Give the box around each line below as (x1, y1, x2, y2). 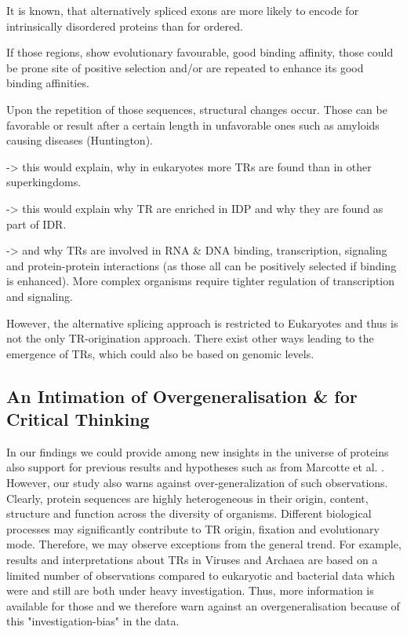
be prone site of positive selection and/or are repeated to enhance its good (6, 59, 364, 75)
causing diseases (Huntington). (6, 132, 153, 148)
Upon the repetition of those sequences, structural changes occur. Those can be (6, 101, 387, 117)
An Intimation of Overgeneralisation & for (6, 383, 358, 408)
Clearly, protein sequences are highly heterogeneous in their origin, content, (6, 489, 369, 506)
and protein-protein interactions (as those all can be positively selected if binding (6, 257, 397, 273)
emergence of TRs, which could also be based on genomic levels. (6, 345, 314, 361)
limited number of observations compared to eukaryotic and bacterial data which (6, 566, 395, 583)
